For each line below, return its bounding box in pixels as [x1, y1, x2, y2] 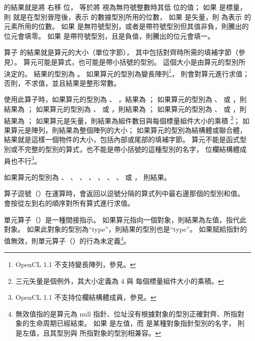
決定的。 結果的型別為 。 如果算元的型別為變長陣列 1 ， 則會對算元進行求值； [4, 67, 250, 78]
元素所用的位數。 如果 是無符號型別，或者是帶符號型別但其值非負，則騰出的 [4, 21, 249, 31]
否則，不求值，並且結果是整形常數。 [4, 77, 121, 88]
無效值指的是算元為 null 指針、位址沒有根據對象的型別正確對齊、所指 [15, 308, 238, 318]
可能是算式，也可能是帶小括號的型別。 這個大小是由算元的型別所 [37, 56, 246, 67]
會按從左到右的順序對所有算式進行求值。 [4, 198, 134, 208]
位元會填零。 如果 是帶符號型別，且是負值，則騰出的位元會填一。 [4, 30, 215, 41]
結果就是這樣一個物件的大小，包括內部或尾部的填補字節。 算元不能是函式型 [4, 134, 247, 145]
